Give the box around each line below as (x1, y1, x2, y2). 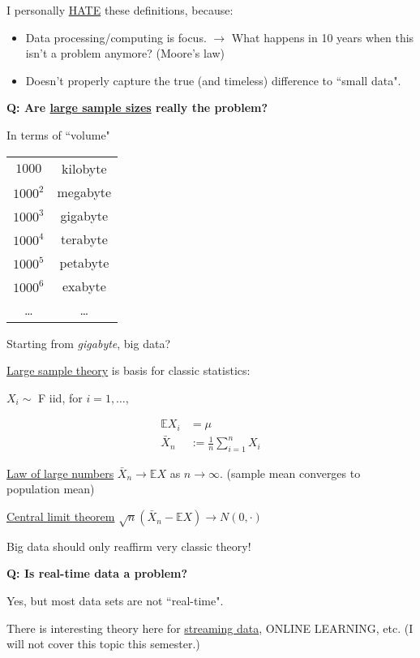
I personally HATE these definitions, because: (6, 2, 234, 18)
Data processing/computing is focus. (25, 28, 207, 45)
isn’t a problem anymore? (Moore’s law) (25, 45, 225, 62)
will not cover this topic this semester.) (6, 635, 200, 652)
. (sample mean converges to (220, 464, 361, 481)
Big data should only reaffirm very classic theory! (6, 537, 251, 554)
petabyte (59, 252, 109, 272)
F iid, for (38, 389, 83, 406)
